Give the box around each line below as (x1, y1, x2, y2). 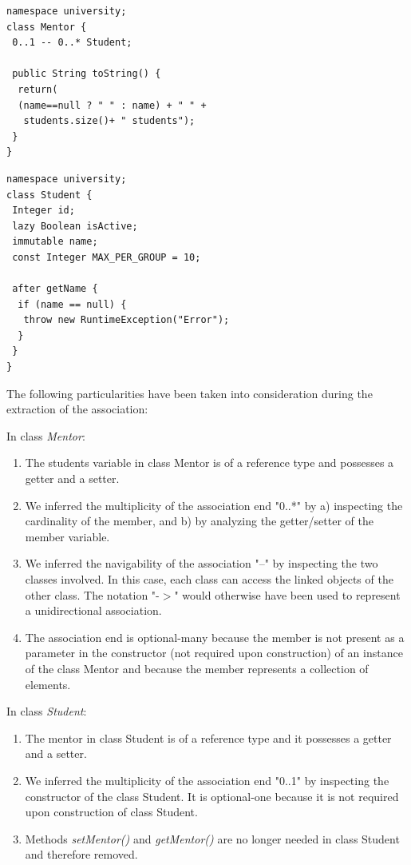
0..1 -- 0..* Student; (12, 37, 132, 49)
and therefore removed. (25, 846, 138, 863)
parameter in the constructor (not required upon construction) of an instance (25, 644, 403, 661)
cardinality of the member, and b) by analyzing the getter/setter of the (25, 512, 373, 529)
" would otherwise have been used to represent (174, 586, 401, 603)
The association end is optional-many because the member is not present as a (25, 628, 405, 645)
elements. (25, 676, 71, 692)
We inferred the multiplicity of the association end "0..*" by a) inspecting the (25, 496, 403, 513)
